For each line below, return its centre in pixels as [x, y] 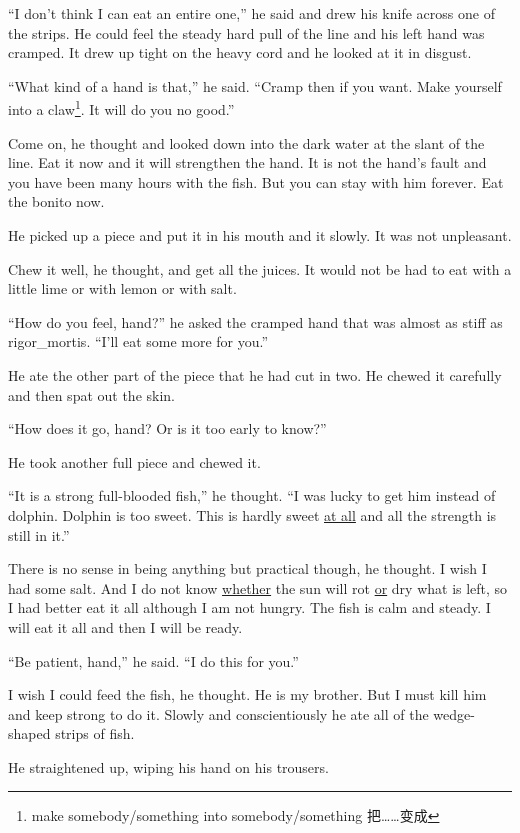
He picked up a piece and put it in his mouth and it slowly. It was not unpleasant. [260, 235]
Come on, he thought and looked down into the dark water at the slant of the [246, 142]
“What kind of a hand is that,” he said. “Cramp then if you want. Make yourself [255, 85]
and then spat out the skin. [92, 394]
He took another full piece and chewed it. [134, 461]
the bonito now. [56, 201]
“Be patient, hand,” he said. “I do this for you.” [153, 660]
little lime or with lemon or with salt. [122, 288]
